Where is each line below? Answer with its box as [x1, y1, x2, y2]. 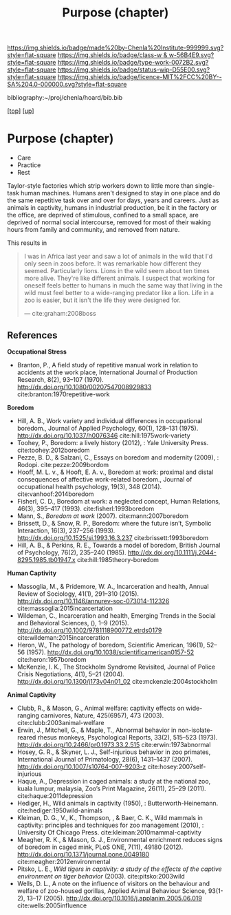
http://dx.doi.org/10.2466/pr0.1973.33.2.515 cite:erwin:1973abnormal [16, 740, 211, 749]
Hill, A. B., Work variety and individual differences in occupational [16, 416, 203, 424]
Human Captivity [7, 569, 57, 577]
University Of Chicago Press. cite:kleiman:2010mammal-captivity [16, 828, 201, 837]
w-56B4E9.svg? [168, 51, 214, 59]
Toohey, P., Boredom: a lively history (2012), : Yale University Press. [16, 438, 209, 446]
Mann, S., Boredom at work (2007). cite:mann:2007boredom [16, 511, 189, 520]
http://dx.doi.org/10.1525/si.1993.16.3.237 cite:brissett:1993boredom [16, 533, 208, 541]
